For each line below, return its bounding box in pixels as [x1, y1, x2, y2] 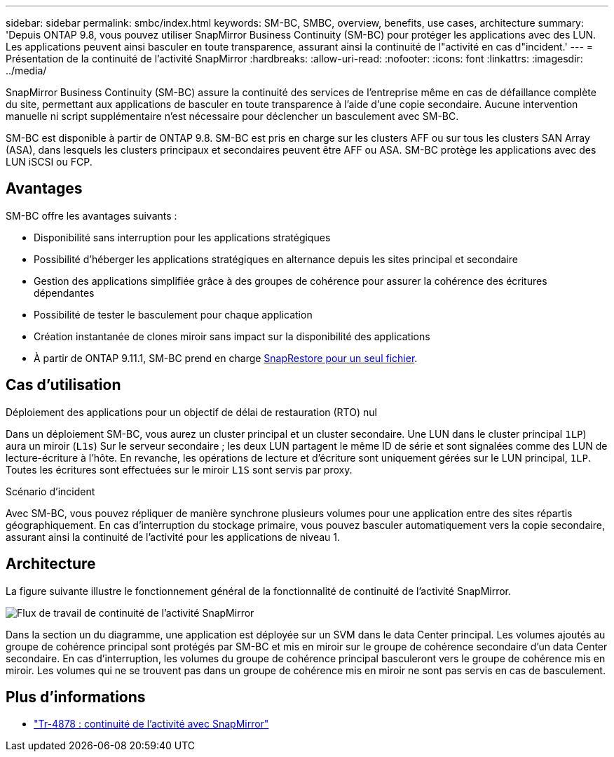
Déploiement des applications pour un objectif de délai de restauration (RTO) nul [6, 406, 377, 418]
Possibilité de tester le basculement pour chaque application [34, 308, 313, 321]
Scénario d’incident [6, 485, 95, 497]
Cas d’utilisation [6, 376, 121, 394]
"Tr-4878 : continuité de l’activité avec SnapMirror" [34, 718, 269, 730]
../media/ [6, 65, 47, 76]
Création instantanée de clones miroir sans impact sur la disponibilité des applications [34, 330, 430, 342]
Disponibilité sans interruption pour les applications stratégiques [34, 231, 331, 243]
